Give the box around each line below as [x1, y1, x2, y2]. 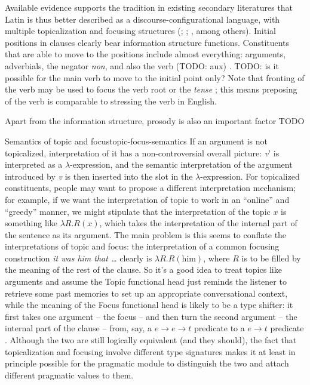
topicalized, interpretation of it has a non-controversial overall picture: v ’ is [5, 146, 280, 159]
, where [203, 251, 230, 264]
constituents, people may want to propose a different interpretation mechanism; [5, 181, 296, 194]
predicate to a [194, 322, 245, 334]
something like [5, 217, 57, 229]
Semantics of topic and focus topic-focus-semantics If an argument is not [5, 134, 268, 147]
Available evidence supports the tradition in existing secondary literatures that [5, 1, 293, 13]
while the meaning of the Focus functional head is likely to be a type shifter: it [5, 298, 293, 311]
